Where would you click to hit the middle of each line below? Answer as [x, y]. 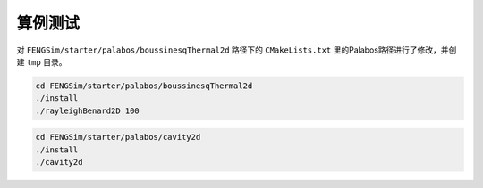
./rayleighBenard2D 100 [88, 110]
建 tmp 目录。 [42, 61]
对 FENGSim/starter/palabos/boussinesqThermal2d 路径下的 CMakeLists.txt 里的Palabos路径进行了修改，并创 [237, 50]
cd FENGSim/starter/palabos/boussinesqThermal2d [144, 86]
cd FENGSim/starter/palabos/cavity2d [118, 137]
